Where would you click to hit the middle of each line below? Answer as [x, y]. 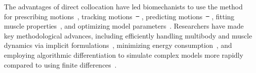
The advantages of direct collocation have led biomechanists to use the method [123, 6]
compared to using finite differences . [60, 64]
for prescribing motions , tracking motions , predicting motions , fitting [119, 16]
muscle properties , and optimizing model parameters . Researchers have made [124, 26]
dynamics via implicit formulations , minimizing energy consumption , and [118, 45]
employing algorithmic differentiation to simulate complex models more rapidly [124, 55]
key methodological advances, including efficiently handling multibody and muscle [128, 35]
